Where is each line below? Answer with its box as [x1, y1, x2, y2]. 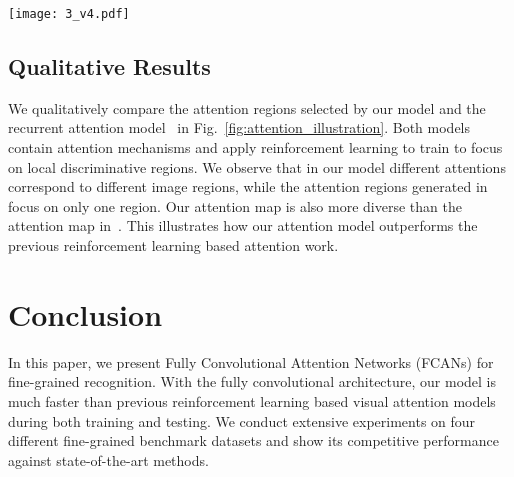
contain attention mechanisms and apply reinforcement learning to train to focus [8, 137, 503, 158]
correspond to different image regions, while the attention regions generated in [8, 176, 488, 197]
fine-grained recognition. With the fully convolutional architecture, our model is [8, 371, 496, 392]
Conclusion [8, 293, 163, 334]
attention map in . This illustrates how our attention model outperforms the [8, 215, 478, 236]
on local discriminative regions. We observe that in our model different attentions [8, 156, 506, 177]
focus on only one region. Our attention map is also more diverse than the [8, 195, 462, 216]
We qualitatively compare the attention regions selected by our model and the [8, 97, 486, 118]
